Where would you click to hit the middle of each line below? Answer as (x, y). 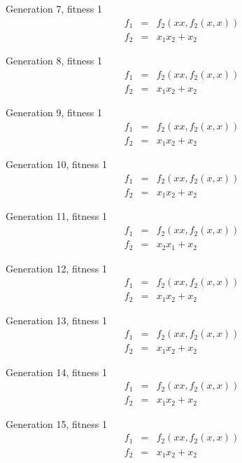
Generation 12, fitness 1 (56, 268)
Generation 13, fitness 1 (56, 320)
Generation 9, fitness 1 (54, 112)
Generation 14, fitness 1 (56, 372)
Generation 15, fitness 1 (56, 423)
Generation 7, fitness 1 (54, 8)
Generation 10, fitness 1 (56, 164)
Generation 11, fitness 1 (56, 216)
